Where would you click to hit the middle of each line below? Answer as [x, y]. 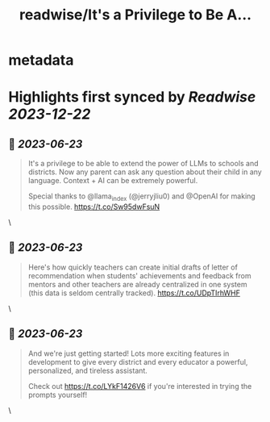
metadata [41, 60]
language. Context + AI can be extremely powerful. [113, 181]
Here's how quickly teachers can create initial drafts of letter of [133, 267]
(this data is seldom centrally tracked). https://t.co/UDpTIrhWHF [134, 293]
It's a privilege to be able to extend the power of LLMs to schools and [143, 164]
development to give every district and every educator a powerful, [138, 361]
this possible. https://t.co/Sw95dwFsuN [94, 207]
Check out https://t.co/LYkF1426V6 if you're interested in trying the [140, 386]
